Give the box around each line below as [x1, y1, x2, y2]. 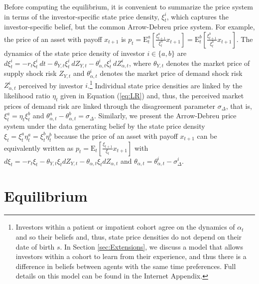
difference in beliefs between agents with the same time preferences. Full [15, 261, 236, 271]
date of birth [15, 241, 55, 252]
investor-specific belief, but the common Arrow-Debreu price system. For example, [4, 21, 255, 32]
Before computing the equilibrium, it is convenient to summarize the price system [4, 1, 253, 11]
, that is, [226, 100, 252, 111]
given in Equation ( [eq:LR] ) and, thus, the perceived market [60, 90, 244, 100]
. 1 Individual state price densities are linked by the [88, 78, 243, 90]
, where [129, 57, 151, 68]
